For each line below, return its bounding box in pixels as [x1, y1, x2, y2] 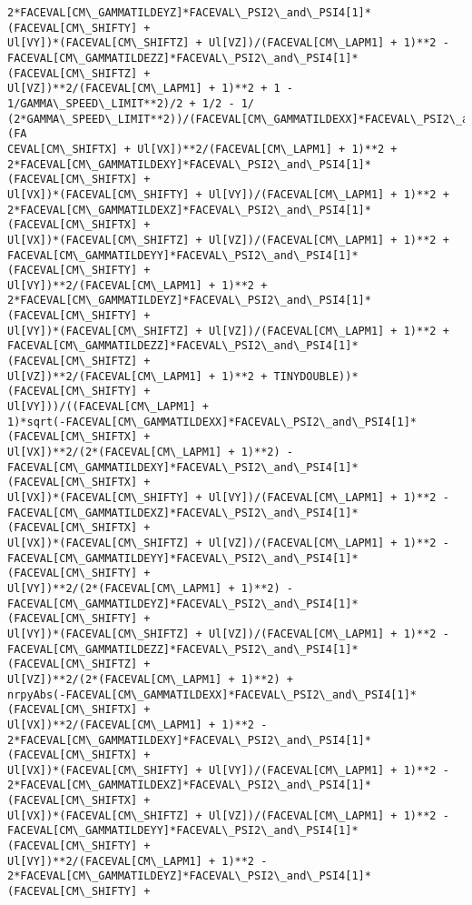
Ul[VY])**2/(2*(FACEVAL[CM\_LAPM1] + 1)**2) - [7, 581, 293, 595]
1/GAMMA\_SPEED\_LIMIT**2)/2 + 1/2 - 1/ [7, 96, 255, 110]
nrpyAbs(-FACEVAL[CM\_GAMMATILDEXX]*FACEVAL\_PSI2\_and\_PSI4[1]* [7, 688, 418, 701]
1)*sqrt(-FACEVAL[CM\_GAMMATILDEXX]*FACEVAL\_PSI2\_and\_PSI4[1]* [7, 415, 418, 428]
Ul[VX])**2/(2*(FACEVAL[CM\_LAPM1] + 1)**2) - [7, 446, 293, 459]
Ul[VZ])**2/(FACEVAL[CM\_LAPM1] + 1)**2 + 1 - [7, 82, 293, 96]
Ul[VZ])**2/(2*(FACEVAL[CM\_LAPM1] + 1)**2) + [7, 672, 293, 686]
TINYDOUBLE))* [273, 369, 359, 383]
